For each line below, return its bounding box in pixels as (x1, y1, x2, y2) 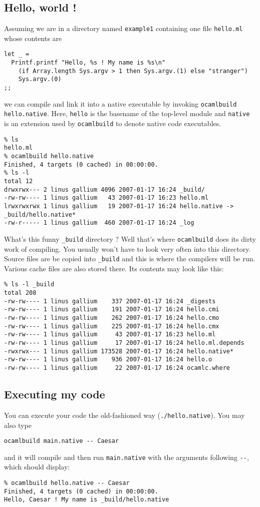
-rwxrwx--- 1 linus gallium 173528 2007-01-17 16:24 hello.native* (4, 347, 234, 355)
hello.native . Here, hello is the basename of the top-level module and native (4, 108, 250, 119)
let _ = (4, 51, 30, 58)
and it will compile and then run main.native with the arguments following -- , (4, 451, 249, 462)
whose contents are (4, 33, 62, 43)
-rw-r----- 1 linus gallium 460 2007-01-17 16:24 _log (4, 219, 194, 227)
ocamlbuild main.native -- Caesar (4, 437, 119, 445)
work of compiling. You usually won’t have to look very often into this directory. (4, 243, 251, 254)
